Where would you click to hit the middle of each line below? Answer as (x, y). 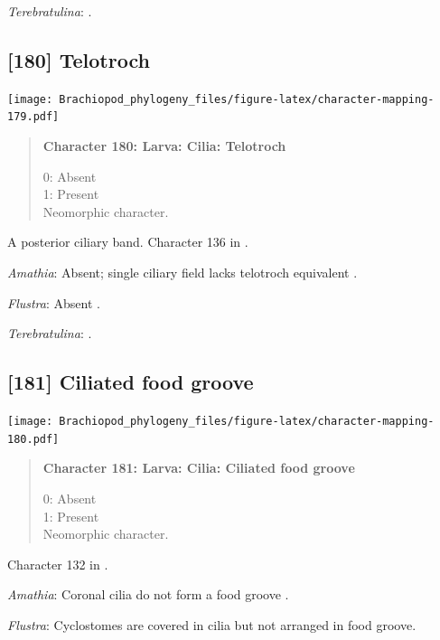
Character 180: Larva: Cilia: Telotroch (164, 146)
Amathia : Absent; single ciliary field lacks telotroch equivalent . (183, 273)
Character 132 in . (58, 564)
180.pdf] (33, 439)
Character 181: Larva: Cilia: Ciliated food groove (199, 468)
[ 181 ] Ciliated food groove (131, 382)
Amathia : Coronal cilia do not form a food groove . (148, 594)
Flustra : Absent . (54, 302)
